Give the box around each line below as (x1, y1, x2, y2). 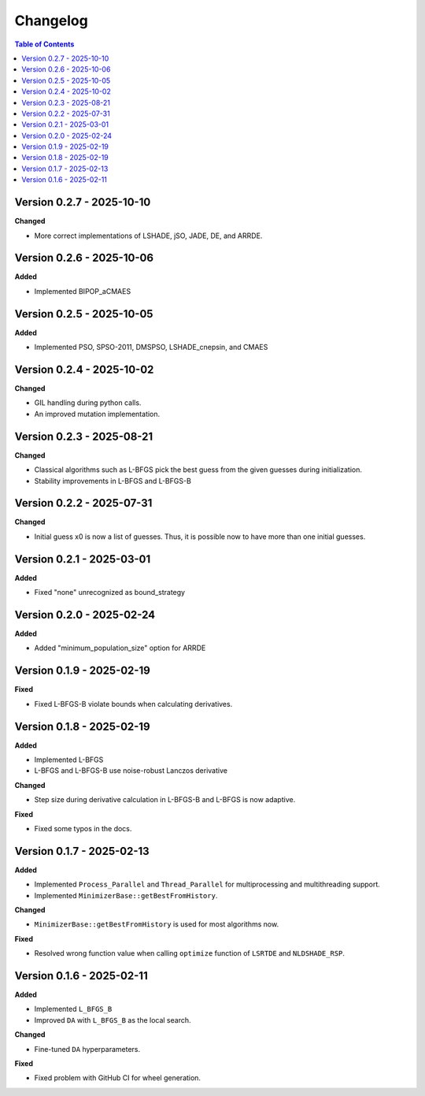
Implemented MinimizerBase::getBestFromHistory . (34, 890, 218, 900)
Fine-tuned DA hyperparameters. (34, 1044, 141, 1053)
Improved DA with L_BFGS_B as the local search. (34, 1015, 192, 1024)
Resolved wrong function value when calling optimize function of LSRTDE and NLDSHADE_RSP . (34, 949, 346, 958)
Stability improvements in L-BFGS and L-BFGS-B (34, 476, 192, 485)
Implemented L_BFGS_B (34, 1005, 113, 1014)
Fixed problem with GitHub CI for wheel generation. (34, 1073, 201, 1083)
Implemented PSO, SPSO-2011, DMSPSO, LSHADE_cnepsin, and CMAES (34, 343, 268, 352)
